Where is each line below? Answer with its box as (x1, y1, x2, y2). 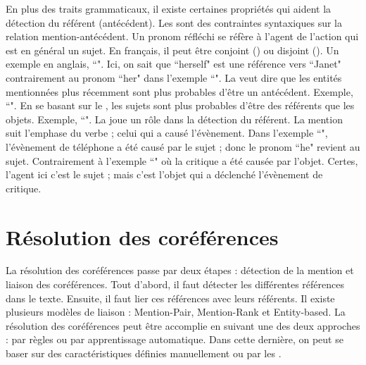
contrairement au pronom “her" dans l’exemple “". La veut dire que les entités (6, 70, 342, 85)
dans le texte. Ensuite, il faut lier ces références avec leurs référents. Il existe (6, 290, 335, 305)
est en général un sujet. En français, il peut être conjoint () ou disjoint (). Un (6, 42, 339, 57)
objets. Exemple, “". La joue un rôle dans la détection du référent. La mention (6, 111, 343, 126)
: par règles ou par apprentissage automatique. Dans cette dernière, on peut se (6, 332, 343, 347)
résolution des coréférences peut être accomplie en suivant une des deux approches (6, 318, 360, 333)
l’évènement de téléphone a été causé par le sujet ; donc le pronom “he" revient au (6, 139, 360, 154)
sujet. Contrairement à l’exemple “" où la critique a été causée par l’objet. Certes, (6, 153, 358, 168)
